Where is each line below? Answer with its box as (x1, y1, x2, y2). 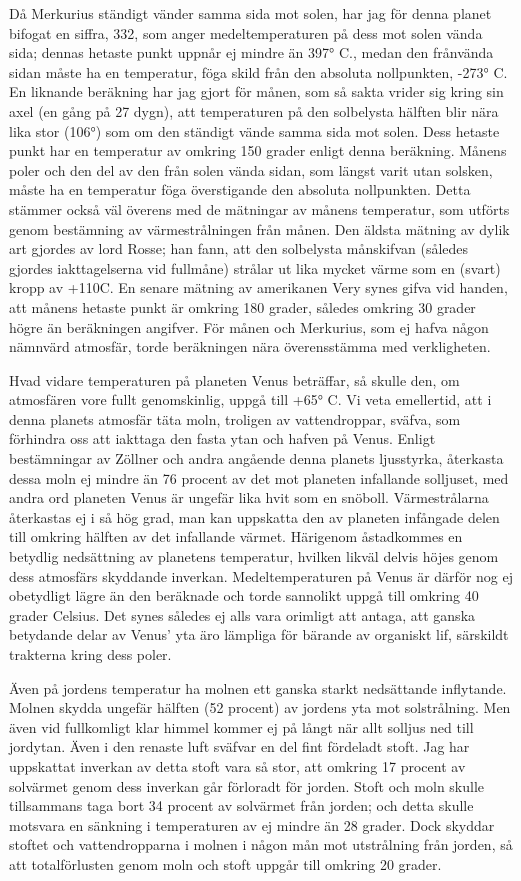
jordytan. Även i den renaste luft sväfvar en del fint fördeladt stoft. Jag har (9, 736, 470, 757)
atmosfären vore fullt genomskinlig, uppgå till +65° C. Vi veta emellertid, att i (9, 389, 492, 410)
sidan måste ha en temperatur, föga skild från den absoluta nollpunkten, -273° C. (9, 61, 508, 82)
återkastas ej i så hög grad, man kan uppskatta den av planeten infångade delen (9, 506, 500, 527)
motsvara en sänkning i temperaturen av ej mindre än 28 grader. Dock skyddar (9, 814, 495, 835)
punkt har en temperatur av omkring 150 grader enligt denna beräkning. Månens (9, 140, 507, 161)
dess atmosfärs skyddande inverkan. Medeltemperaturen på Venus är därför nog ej (9, 565, 513, 586)
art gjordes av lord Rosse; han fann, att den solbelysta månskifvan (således (9, 238, 469, 259)
